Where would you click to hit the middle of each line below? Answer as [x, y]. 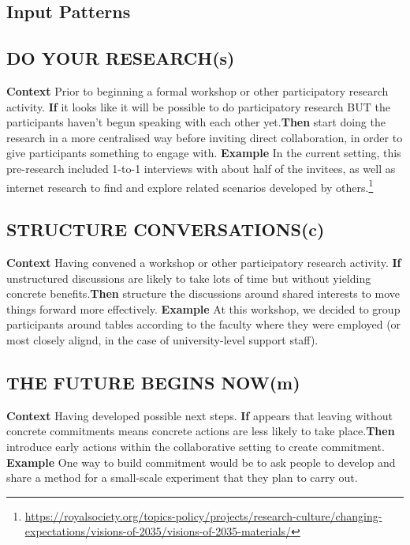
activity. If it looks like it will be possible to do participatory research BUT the [198, 106]
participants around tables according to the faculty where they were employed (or [204, 324]
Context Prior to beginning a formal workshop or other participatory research [198, 90]
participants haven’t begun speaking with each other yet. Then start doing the [196, 122]
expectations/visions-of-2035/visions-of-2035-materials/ [158, 531]
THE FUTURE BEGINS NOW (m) [153, 382]
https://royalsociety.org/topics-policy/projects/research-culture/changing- [203, 515]
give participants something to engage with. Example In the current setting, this [204, 153]
